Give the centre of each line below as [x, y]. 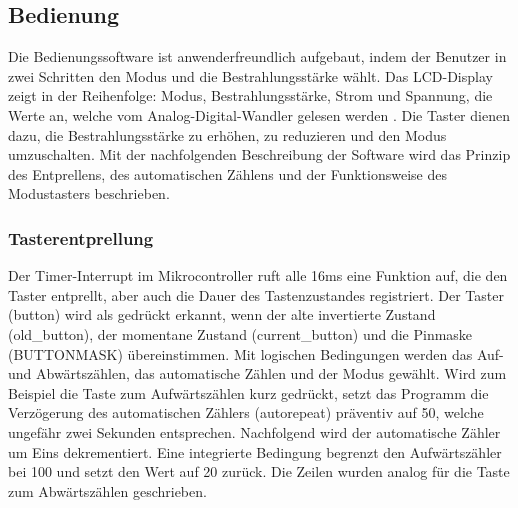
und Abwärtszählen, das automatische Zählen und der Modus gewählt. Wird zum [257, 373]
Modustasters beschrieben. [89, 193]
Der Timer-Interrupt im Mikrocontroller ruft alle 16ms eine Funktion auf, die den [258, 275]
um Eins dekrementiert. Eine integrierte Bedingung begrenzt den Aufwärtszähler [255, 451]
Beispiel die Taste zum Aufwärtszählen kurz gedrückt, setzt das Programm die [248, 392]
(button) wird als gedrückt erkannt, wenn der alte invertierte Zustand [222, 314]
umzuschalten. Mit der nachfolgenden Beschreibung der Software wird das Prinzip [259, 154]
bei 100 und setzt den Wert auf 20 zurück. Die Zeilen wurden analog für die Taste [259, 471]
